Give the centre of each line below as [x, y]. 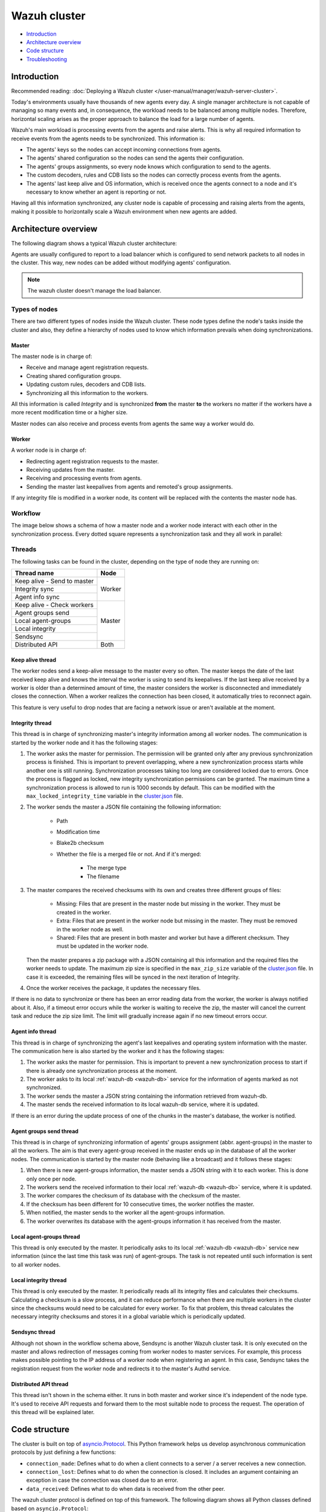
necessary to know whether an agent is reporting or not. [96, 192]
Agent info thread [34, 1032]
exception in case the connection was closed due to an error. [102, 1480]
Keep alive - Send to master [54, 581]
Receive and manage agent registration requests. [88, 367]
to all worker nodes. [36, 1265]
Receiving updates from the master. [71, 470]
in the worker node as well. [90, 929]
